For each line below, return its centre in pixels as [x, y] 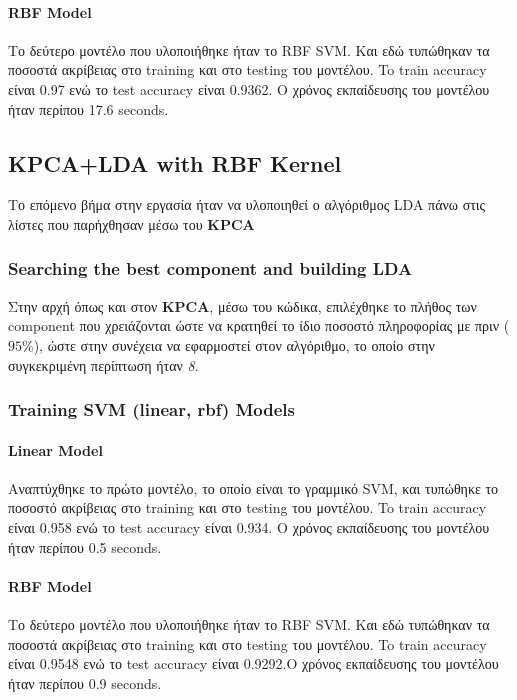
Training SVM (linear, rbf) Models [152, 409]
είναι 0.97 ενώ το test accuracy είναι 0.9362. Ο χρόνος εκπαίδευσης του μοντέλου [249, 88]
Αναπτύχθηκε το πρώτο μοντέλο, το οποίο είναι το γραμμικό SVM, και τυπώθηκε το [253, 487]
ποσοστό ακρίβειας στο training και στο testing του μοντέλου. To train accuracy [247, 507]
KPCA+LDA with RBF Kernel [175, 162]
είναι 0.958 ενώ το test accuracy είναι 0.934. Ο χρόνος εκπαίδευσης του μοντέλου [249, 526]
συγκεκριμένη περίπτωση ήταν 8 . [103, 364]
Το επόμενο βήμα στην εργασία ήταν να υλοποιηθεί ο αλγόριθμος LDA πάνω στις [247, 204]
